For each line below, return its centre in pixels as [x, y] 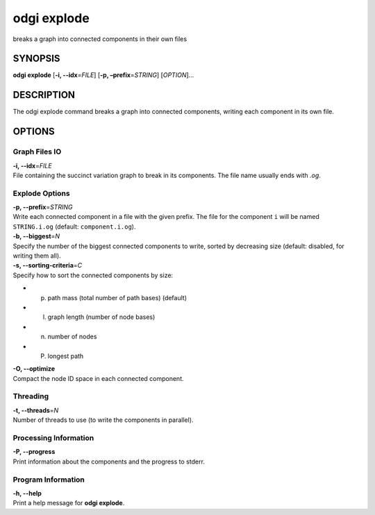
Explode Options [41, 193]
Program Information [49, 480]
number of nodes [72, 336]
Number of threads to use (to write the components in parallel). [103, 420]
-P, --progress [34, 452]
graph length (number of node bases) [101, 317]
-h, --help [27, 493]
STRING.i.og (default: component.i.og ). [74, 227]
